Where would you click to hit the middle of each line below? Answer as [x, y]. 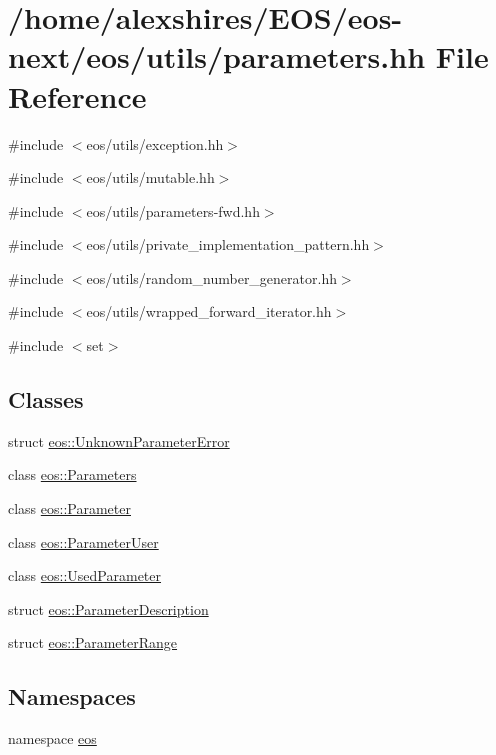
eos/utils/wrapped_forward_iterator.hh [209, 311]
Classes [46, 399]
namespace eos [52, 738]
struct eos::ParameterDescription [108, 608]
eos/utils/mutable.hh [150, 177]
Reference [77, 95]
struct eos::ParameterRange [93, 642]
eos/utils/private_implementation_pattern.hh [228, 244]
